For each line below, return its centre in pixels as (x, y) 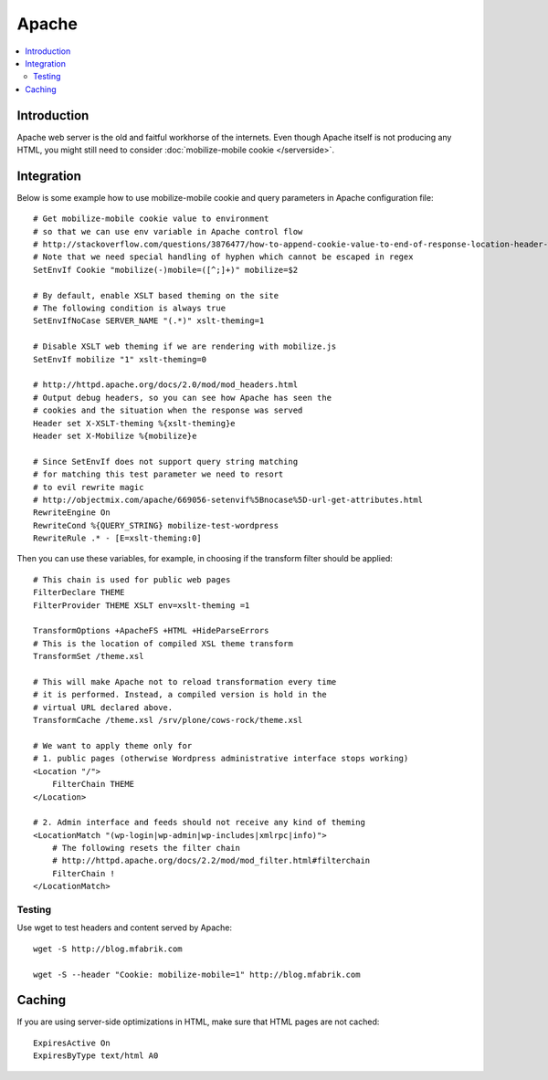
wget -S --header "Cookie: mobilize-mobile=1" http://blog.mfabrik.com (197, 974)
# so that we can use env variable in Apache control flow (168, 231)
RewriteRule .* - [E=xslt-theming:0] (118, 538)
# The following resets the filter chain (146, 848)
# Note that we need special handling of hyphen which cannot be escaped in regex (223, 257)
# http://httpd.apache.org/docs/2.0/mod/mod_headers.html (166, 385)
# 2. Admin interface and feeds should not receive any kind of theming (199, 823)
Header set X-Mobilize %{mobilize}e (115, 435)
